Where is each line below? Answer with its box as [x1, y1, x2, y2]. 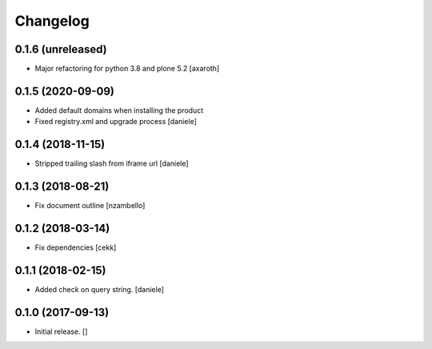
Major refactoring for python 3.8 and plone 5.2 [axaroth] [34, 64, 220, 74]
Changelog [14, 12, 90, 30]
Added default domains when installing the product [34, 105, 204, 115]
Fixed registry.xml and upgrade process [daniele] [34, 117, 198, 126]
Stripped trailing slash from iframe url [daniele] [34, 158, 189, 168]
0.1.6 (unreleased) [14, 42, 107, 56]
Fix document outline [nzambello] [34, 201, 146, 211]
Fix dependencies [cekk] [34, 243, 117, 252]
